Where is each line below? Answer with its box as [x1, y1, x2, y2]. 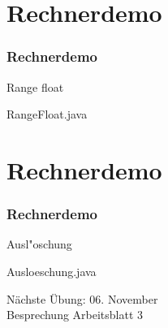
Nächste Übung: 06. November [6, 290, 158, 307]
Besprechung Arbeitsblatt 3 [6, 306, 144, 323]
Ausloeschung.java [6, 262, 97, 279]
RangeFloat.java [6, 106, 88, 123]
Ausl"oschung [6, 235, 72, 252]
